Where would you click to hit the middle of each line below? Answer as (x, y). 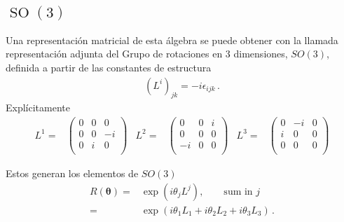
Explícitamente (38, 107)
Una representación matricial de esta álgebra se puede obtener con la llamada (172, 40)
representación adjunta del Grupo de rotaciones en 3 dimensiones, (147, 54)
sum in (238, 192)
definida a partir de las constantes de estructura (109, 67)
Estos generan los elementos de (72, 173)
